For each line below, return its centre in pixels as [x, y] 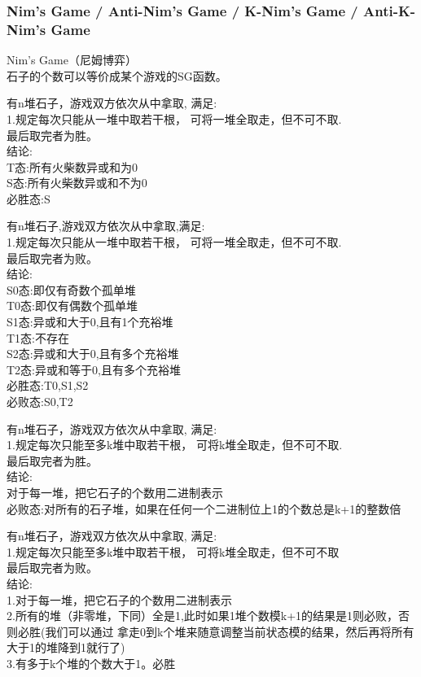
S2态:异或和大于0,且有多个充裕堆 [93, 354]
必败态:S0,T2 [40, 402]
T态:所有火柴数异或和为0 [72, 166]
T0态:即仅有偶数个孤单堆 [72, 306]
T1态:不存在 [38, 337]
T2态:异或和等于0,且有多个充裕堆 [94, 369]
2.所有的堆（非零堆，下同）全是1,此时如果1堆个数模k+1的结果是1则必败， [203, 616]
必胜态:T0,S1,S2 [48, 385]
